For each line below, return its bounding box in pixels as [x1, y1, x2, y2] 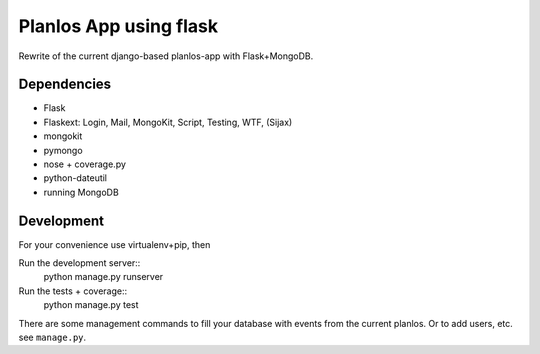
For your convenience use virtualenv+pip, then [18, 238, 211, 250]
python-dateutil [43, 172, 108, 184]
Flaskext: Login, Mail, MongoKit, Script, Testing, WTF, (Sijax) [43, 116, 293, 128]
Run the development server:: [18, 257, 141, 269]
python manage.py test [43, 299, 139, 311]
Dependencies [18, 76, 112, 93]
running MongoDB [43, 186, 119, 198]
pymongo [43, 144, 84, 156]
